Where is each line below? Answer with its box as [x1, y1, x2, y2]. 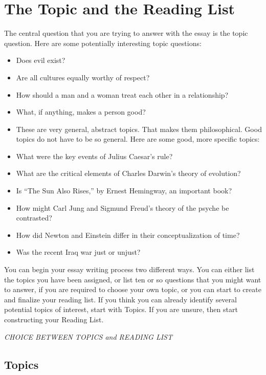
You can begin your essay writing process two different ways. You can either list [4, 264, 255, 275]
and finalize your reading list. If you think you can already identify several [4, 294, 237, 304]
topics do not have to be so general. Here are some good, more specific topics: [16, 134, 260, 144]
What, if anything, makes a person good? [16, 106, 146, 117]
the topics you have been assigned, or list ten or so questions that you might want [4, 274, 261, 284]
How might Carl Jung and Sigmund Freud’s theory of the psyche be [16, 202, 229, 213]
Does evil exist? [16, 55, 65, 65]
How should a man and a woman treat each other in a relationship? [16, 89, 229, 100]
